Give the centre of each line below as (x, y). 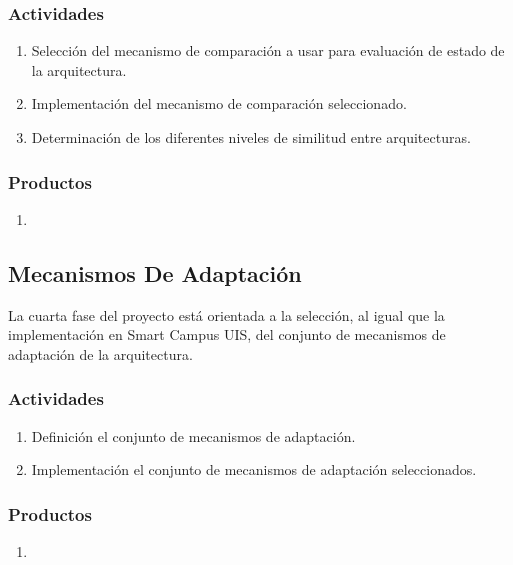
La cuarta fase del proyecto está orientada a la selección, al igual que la (226, 314)
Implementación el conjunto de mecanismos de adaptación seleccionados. (254, 469)
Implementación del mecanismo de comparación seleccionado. (219, 103)
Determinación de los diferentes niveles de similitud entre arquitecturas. (251, 137)
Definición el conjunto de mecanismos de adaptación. (193, 435)
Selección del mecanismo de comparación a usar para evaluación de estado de (268, 50)
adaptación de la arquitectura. (100, 353)
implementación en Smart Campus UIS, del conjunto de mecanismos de (227, 334)
